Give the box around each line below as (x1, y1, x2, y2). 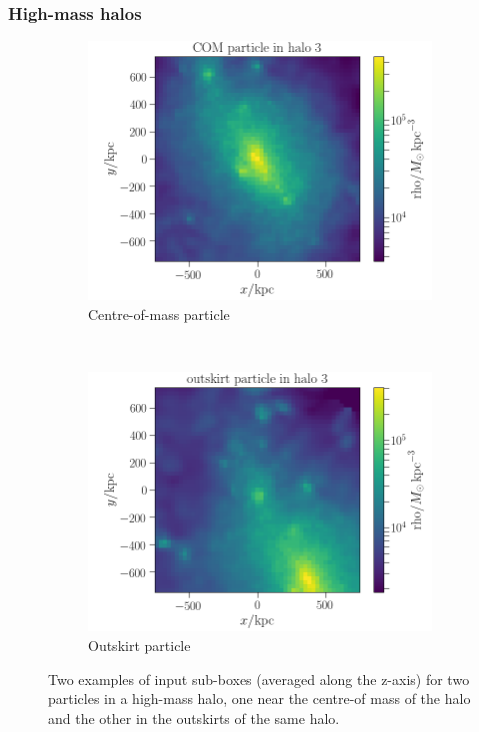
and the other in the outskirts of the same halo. (48, 707, 340, 728)
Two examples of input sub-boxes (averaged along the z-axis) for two (48, 668, 470, 689)
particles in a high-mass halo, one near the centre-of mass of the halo (48, 688, 471, 709)
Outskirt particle (88, 635, 191, 656)
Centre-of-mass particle (88, 304, 230, 325)
